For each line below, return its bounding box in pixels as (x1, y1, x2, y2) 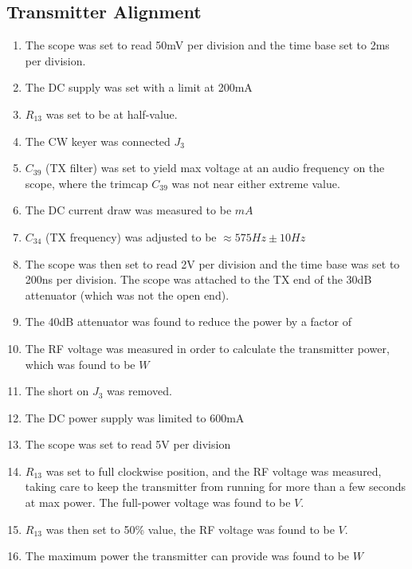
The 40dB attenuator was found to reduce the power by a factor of (25, 313, 351, 330)
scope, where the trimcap (25, 175, 148, 191)
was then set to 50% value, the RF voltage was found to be (45, 520, 335, 537)
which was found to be (25, 355, 135, 372)
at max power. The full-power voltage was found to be (25, 494, 291, 511)
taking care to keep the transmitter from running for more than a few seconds (25, 478, 406, 495)
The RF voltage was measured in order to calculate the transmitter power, (25, 339, 390, 356)
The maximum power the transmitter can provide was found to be (25, 547, 350, 564)
